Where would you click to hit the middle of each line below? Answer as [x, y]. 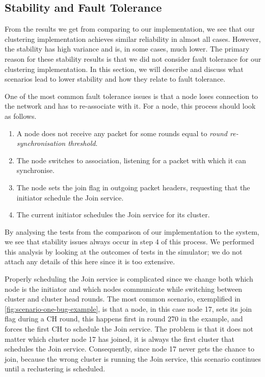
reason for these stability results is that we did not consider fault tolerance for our [133, 58]
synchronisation [41, 143]
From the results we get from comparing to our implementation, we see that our [130, 29]
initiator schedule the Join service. [70, 197]
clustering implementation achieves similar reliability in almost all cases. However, [133, 39]
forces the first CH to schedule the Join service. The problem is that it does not [129, 329]
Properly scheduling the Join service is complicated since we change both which [129, 279]
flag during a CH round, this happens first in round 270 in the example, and [124, 319]
